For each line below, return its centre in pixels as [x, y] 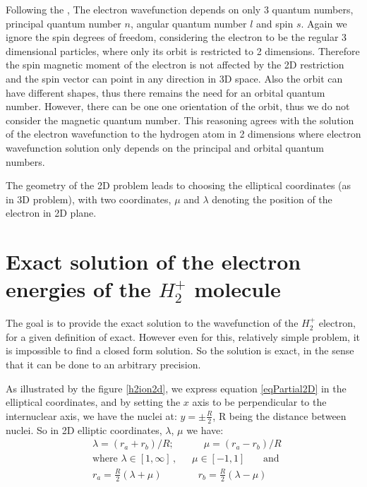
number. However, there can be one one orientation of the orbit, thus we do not [178, 106]
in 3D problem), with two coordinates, [89, 199]
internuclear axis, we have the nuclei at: [91, 415]
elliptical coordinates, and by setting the [93, 402]
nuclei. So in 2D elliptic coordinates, [84, 429]
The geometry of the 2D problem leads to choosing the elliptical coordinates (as [179, 185]
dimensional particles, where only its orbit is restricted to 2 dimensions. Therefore [183, 50]
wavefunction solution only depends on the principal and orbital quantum [165, 147]
